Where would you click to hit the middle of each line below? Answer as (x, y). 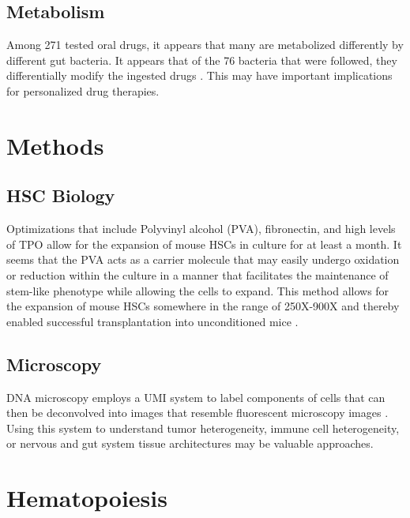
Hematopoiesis (87, 498)
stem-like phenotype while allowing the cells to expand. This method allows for (198, 290)
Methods (55, 145)
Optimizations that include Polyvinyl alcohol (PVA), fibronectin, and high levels (201, 229)
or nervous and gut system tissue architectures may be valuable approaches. (190, 443)
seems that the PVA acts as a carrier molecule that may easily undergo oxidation (203, 259)
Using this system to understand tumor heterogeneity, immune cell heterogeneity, (203, 428)
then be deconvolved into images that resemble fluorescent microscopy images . (197, 413)
